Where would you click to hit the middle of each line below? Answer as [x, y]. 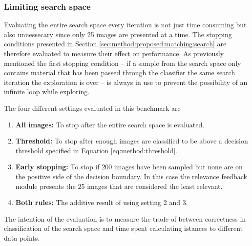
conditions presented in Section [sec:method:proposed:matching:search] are [115, 44]
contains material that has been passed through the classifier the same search [120, 72]
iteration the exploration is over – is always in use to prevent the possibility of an [126, 82]
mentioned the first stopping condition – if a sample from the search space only [123, 63]
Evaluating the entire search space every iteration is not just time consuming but [125, 25]
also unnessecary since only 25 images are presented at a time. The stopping [118, 34]
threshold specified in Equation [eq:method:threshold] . [96, 150]
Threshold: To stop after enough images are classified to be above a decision [132, 141]
